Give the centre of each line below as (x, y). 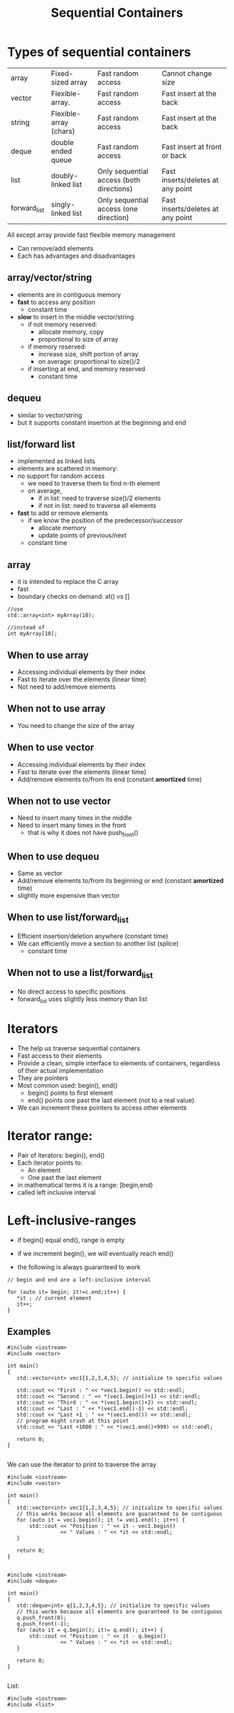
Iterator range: (50, 1136)
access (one (117, 209)
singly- (63, 204)
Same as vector (40, 873)
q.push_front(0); (42, 1618)
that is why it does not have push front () (83, 834)
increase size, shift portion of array (88, 353)
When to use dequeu (53, 856)
